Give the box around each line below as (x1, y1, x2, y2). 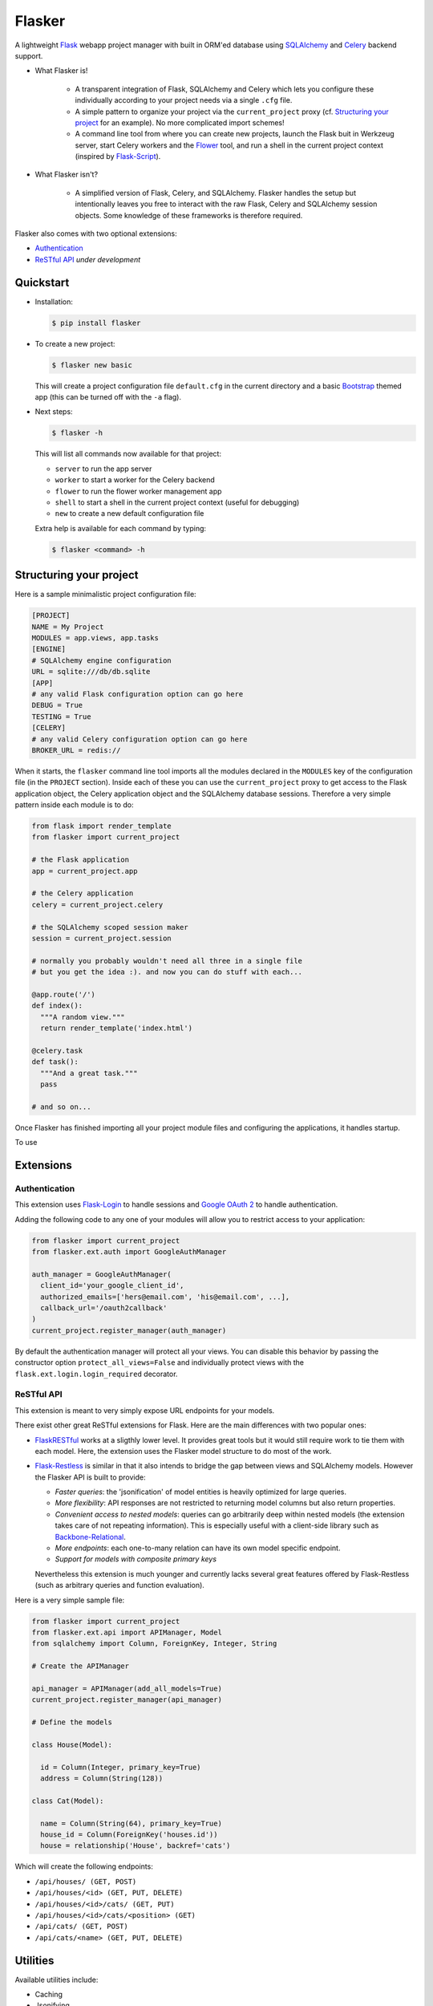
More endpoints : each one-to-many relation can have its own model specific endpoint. (55, 1543, 341, 1553)
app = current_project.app (31, 867, 138, 875)
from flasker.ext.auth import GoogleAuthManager (31, 1248, 227, 1257)
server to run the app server (55, 464, 152, 473)
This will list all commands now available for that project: (34, 449, 222, 459)
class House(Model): (31, 1740, 112, 1749)
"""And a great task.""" (40, 1068, 138, 1078)
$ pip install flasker (51, 318, 141, 327)
